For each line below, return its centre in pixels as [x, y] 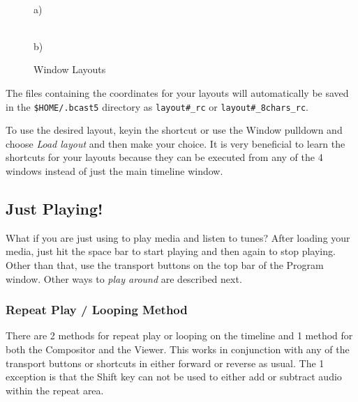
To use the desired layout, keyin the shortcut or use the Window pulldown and [174, 130]
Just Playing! [54, 208]
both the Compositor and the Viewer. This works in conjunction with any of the [178, 349]
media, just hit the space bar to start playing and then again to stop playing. [171, 251]
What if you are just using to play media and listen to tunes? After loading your [178, 237]
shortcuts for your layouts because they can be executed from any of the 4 [164, 157]
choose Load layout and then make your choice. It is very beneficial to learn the [176, 143]
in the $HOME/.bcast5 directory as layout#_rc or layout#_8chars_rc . [157, 106]
